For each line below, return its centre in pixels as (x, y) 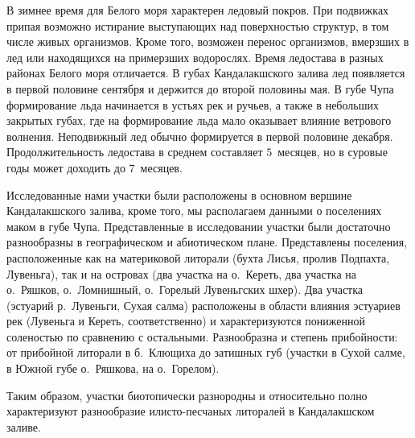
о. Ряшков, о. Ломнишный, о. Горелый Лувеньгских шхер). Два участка (185, 289)
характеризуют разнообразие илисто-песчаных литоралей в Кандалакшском (191, 411)
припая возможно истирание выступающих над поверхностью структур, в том (198, 25)
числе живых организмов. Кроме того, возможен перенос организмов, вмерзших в (208, 41)
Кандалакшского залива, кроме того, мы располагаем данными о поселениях (194, 211)
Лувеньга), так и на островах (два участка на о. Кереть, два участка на (182, 273)
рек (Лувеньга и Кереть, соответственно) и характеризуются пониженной (186, 321)
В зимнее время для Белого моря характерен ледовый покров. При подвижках (198, 10)
